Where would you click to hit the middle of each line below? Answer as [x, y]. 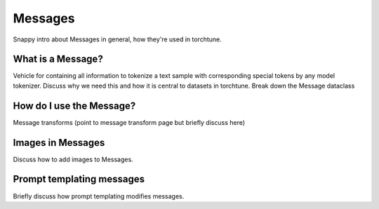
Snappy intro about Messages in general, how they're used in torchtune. [118, 39]
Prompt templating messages [79, 179]
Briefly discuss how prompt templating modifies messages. [99, 196]
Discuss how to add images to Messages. [73, 159]
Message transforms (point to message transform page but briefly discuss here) [129, 122]
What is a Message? [58, 59]
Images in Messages [59, 143]
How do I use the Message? [74, 106]
